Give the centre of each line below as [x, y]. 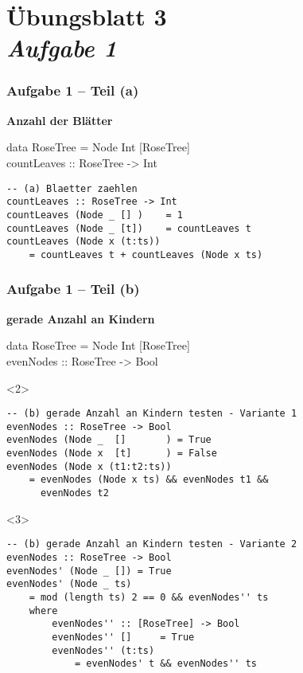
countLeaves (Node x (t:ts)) [84, 242]
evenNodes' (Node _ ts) [69, 584]
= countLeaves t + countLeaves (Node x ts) [146, 254]
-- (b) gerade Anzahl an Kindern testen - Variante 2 [152, 544]
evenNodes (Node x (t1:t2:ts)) [89, 466]
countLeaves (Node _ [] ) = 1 [95, 215]
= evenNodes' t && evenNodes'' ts [165, 664]
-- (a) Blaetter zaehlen [72, 188]
